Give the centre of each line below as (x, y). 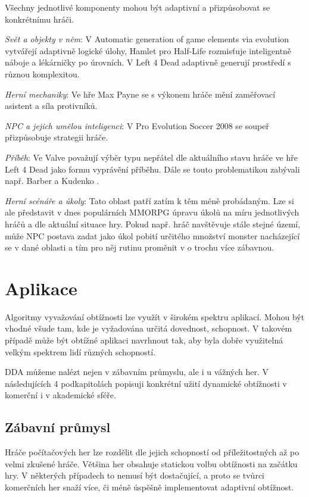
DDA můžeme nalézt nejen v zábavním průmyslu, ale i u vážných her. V (137, 372)
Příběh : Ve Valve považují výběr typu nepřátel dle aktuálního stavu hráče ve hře (151, 157)
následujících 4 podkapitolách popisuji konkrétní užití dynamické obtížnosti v (146, 383)
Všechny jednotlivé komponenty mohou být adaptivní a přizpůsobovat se (138, 7)
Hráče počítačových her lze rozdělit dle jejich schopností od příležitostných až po (152, 452)
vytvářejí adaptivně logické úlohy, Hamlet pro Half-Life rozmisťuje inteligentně (148, 50)
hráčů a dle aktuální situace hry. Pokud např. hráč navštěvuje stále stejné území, (153, 224)
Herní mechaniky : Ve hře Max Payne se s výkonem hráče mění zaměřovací (140, 94)
